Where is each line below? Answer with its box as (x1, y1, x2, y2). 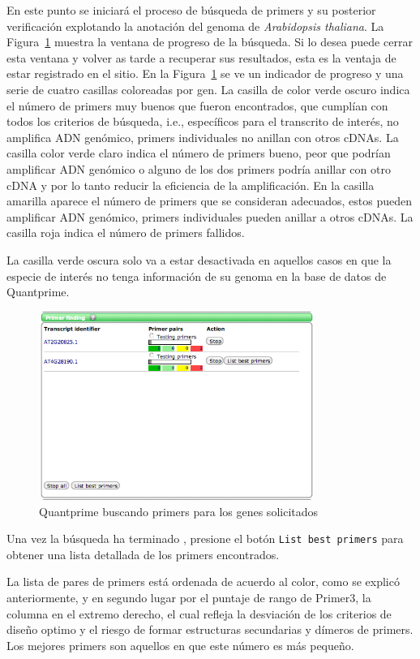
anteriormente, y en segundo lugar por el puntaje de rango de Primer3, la (6, 589, 371, 606)
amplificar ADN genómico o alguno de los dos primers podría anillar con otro (6, 160, 391, 177)
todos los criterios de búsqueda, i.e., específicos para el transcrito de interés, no (6, 113, 399, 130)
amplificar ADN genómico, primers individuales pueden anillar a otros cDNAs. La (6, 208, 414, 225)
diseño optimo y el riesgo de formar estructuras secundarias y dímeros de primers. (6, 621, 414, 638)
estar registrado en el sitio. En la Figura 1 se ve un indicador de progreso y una (6, 65, 404, 82)
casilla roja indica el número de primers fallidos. (6, 224, 245, 241)
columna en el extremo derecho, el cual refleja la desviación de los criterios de (6, 605, 392, 622)
